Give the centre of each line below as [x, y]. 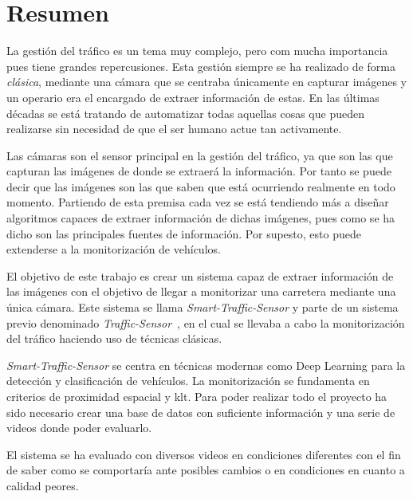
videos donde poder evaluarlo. [79, 428]
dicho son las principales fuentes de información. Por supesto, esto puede [184, 233]
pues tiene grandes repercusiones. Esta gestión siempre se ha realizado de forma [201, 66]
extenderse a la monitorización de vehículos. [114, 249]
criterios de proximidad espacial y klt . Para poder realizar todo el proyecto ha [197, 396]
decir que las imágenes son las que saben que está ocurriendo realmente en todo [201, 186]
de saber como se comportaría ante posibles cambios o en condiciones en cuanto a [206, 470]
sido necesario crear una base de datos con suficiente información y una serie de [201, 412]
